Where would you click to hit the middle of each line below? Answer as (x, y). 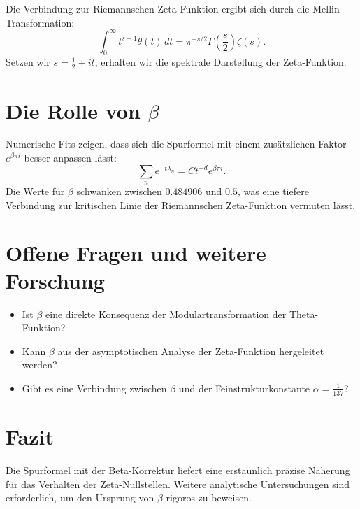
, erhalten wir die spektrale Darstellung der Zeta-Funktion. (221, 62)
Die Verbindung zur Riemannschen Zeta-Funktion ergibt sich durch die (158, 8)
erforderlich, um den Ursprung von (80, 497)
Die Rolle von (73, 110)
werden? (39, 365)
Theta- (304, 314)
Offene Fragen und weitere (136, 253)
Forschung (55, 280)
